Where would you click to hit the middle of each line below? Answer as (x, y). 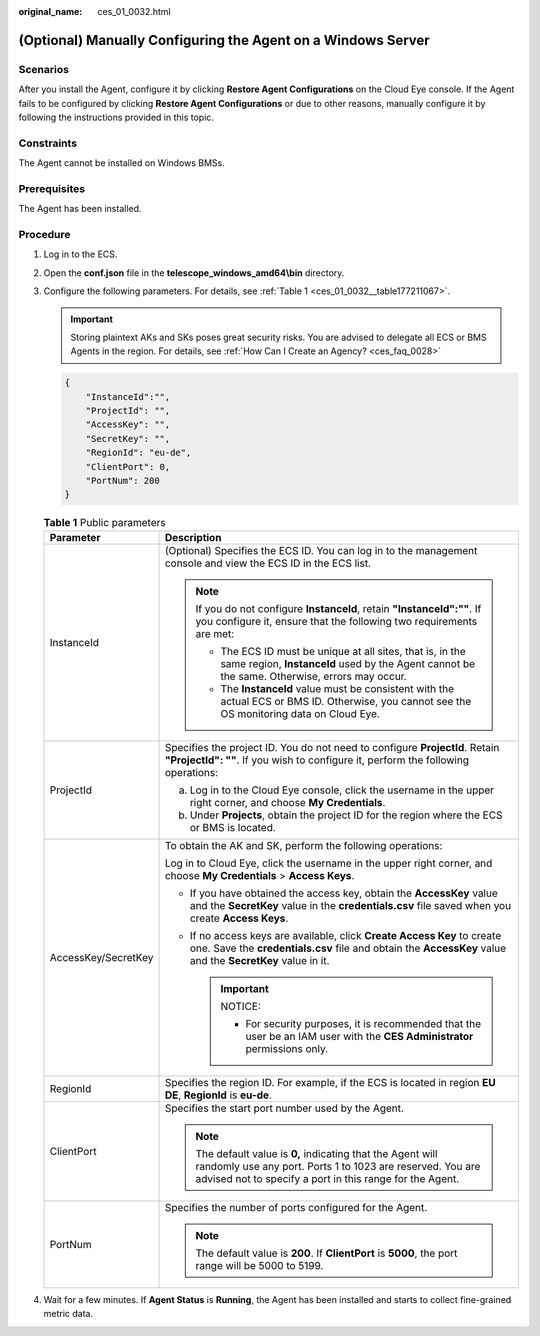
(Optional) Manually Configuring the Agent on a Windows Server (224, 40)
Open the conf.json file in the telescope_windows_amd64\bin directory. (194, 272)
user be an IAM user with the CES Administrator (359, 1036)
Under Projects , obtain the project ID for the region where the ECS (346, 815)
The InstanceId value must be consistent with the (337, 688)
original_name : (50, 11)
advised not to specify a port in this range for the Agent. (327, 1178)
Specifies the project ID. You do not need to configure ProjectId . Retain (332, 747)
